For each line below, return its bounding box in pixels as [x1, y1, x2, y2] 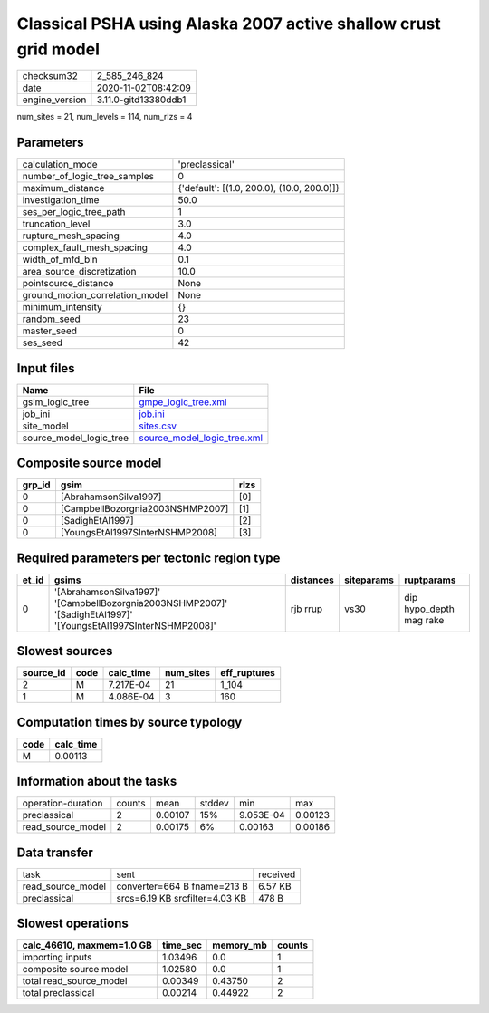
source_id [22, 667, 66, 680]
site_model [22, 420, 69, 432]
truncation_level [22, 217, 91, 230]
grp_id [22, 478, 51, 491]
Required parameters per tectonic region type [16, 550, 281, 565]
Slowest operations [16, 916, 129, 931]
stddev [199, 797, 230, 810]
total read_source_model [22, 975, 128, 988]
